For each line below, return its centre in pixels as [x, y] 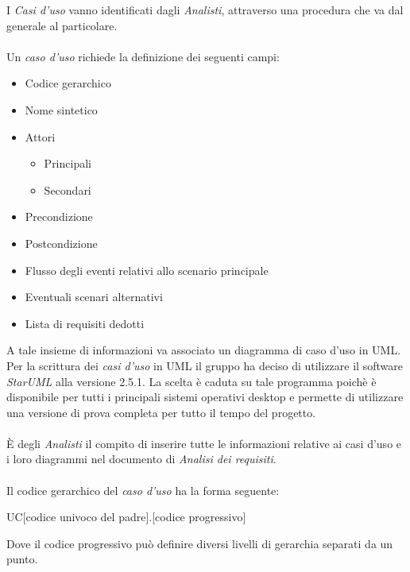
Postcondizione [61, 243]
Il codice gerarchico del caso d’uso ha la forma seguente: [143, 490]
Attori [40, 136]
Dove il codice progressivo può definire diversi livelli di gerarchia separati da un [200, 543]
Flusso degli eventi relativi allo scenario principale [147, 270]
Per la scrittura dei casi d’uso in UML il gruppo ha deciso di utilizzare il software [205, 365]
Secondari [68, 189]
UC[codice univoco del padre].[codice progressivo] [126, 517]
